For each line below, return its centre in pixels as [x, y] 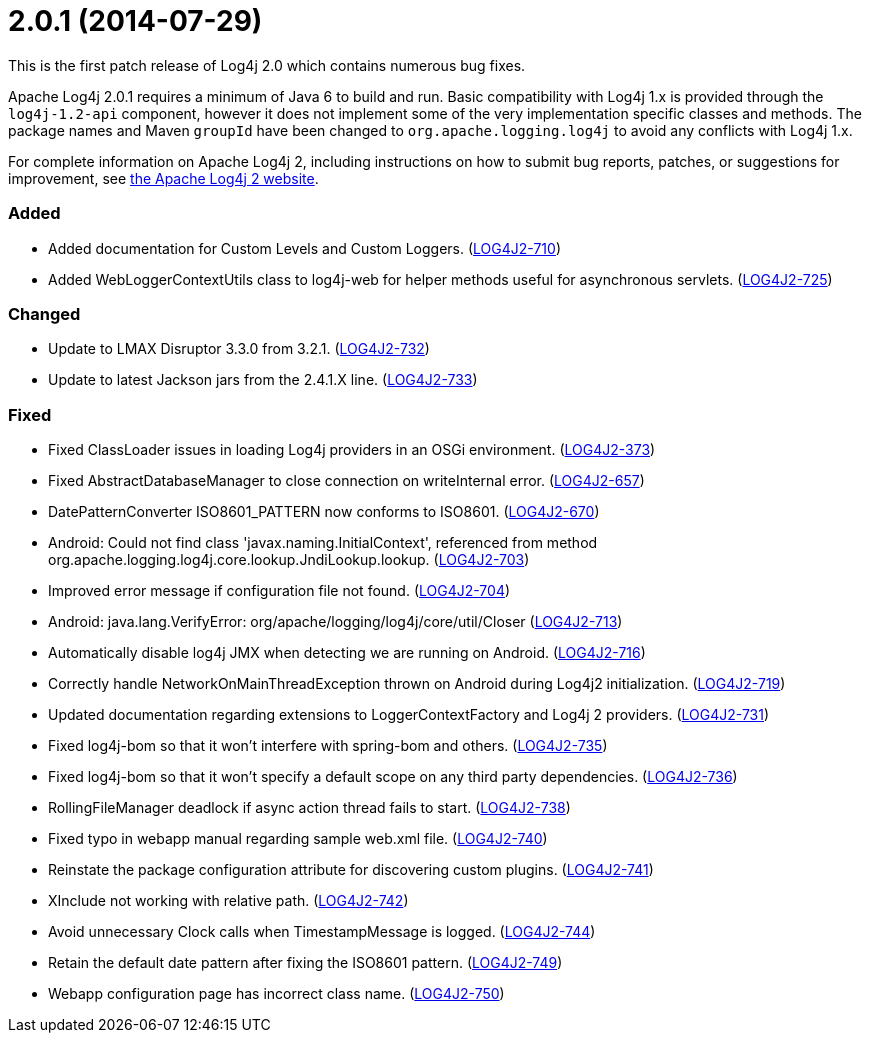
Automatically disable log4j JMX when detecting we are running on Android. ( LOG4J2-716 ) [347, 652]
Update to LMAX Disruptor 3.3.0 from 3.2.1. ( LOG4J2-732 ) [239, 349]
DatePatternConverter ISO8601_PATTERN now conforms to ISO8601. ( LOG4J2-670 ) [324, 511]
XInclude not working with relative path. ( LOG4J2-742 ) [228, 900]
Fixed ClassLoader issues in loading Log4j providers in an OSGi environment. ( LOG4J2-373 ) [352, 449]
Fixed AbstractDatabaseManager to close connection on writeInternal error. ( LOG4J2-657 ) [346, 480]
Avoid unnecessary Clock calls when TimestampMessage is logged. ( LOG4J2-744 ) [322, 931]
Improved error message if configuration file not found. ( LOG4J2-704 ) [279, 590]
